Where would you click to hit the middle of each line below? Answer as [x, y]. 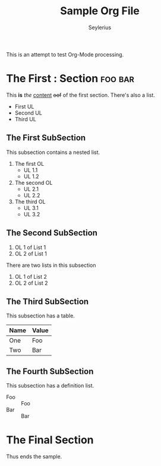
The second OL [34, 182]
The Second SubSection [52, 233]
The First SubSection [46, 138]
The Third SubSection [48, 301]
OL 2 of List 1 [31, 253]
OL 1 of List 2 [31, 276]
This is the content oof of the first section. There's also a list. [81, 95]
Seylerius [100, 27]
